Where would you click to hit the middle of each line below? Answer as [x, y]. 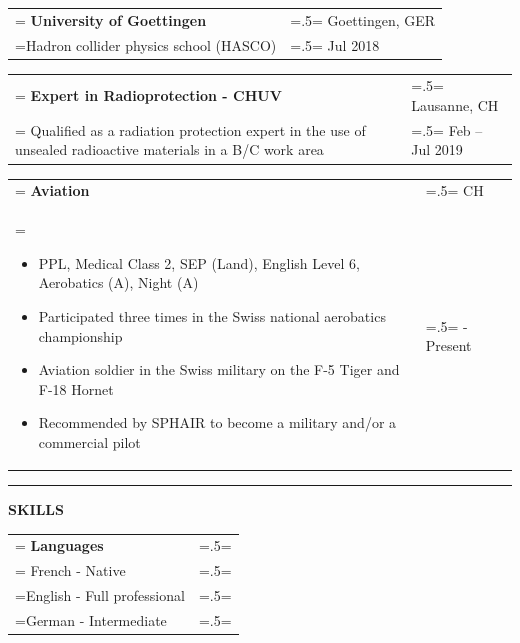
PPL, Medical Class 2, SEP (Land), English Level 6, [199, 262]
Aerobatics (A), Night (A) [118, 282]
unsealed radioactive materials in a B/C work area [169, 149]
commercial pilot [89, 441]
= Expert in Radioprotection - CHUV [148, 95]
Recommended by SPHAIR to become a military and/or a [217, 422]
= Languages [59, 545]
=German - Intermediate [91, 619]
